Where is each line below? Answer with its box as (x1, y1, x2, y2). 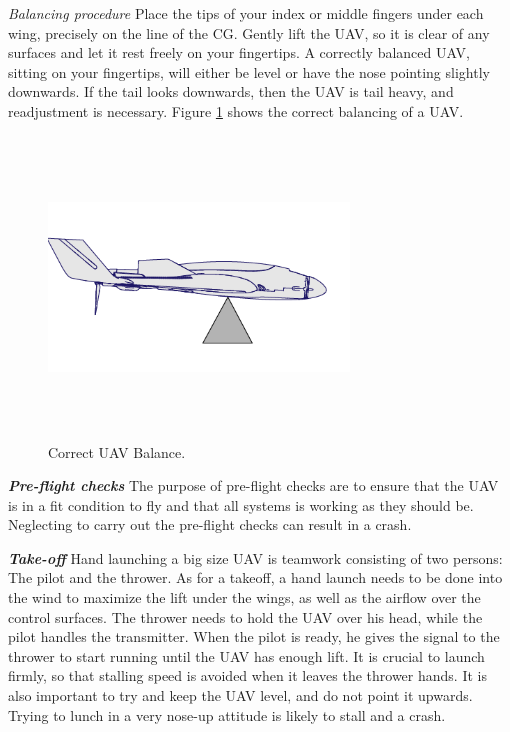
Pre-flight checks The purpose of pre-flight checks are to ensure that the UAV (8, 475, 499, 496)
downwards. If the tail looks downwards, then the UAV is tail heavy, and (8, 81, 454, 102)
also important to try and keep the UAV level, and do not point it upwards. (8, 685, 473, 706)
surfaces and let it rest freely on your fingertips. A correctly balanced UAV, (8, 42, 470, 63)
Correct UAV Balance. (48, 441, 186, 462)
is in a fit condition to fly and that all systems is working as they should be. (8, 494, 474, 515)
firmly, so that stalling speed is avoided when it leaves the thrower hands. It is (8, 665, 487, 686)
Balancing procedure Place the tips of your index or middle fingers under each (8, 3, 484, 23)
